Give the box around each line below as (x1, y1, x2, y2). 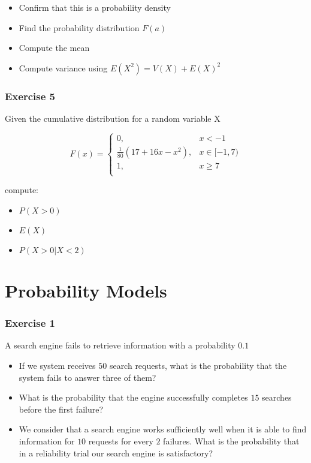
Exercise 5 (5, 88, 55, 103)
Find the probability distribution (19, 21, 140, 34)
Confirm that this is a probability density (19, 1, 171, 13)
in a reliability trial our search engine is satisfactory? (19, 446, 213, 459)
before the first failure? (19, 402, 104, 415)
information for (19, 434, 75, 447)
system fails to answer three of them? (19, 371, 156, 383)
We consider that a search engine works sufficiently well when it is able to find (19, 423, 307, 435)
